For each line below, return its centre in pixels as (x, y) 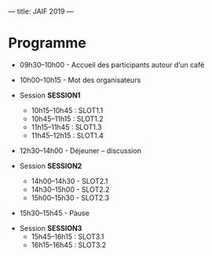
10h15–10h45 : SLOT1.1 (67, 110)
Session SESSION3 (51, 228)
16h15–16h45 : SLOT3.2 (69, 245)
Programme (47, 43)
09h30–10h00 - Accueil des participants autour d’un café (112, 64)
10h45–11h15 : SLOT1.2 (67, 119)
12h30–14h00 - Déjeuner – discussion (80, 150)
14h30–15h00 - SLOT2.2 (70, 189)
